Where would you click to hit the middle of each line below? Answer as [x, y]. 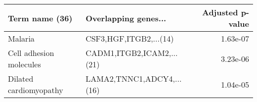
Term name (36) [40, 18]
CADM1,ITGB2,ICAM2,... [132, 53]
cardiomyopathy [36, 90]
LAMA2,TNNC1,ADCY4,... [134, 78]
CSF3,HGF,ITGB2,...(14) [130, 38]
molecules [24, 64]
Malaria [21, 38]
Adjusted [220, 12]
